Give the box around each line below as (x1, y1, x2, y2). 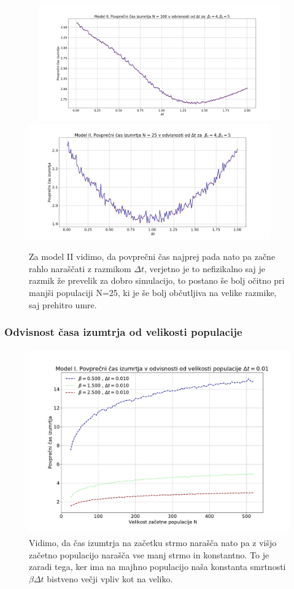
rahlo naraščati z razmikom (29, 262, 131, 275)
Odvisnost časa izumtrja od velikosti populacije (4, 324, 242, 340)
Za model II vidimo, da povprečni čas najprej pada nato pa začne (29, 250, 276, 263)
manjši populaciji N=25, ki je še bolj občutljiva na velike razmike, (29, 286, 277, 298)
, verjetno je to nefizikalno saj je (144, 262, 265, 275)
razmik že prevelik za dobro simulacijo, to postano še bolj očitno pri (29, 274, 285, 287)
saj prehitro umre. (29, 298, 97, 311)
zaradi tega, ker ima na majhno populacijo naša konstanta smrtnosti (29, 560, 286, 573)
